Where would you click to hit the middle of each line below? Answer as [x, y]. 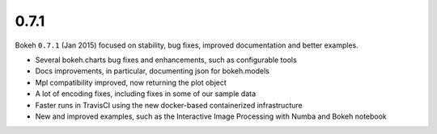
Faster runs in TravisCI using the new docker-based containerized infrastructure [169, 105]
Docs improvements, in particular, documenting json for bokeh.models [153, 71]
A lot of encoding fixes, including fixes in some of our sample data [146, 94]
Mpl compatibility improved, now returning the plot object [131, 82]
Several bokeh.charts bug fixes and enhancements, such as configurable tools [166, 60]
